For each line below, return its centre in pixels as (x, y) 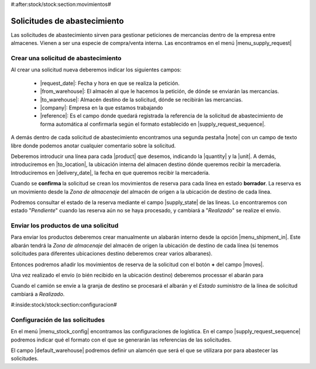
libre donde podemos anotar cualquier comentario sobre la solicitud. (93, 146)
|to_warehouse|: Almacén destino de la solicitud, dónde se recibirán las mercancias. (141, 99)
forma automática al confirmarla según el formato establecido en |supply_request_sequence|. (153, 124)
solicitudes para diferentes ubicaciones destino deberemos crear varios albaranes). (112, 254)
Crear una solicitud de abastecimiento (66, 58)
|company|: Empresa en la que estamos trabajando (102, 108)
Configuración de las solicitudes (58, 320)
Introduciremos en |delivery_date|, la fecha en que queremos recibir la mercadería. (110, 173)
